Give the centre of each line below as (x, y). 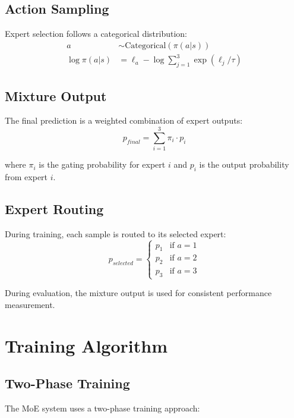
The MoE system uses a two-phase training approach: (102, 408)
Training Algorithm (86, 345)
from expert (26, 176)
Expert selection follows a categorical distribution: (96, 34)
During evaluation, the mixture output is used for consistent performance (138, 293)
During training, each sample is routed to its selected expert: (116, 233)
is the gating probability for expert (102, 164)
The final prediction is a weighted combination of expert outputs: (124, 120)
